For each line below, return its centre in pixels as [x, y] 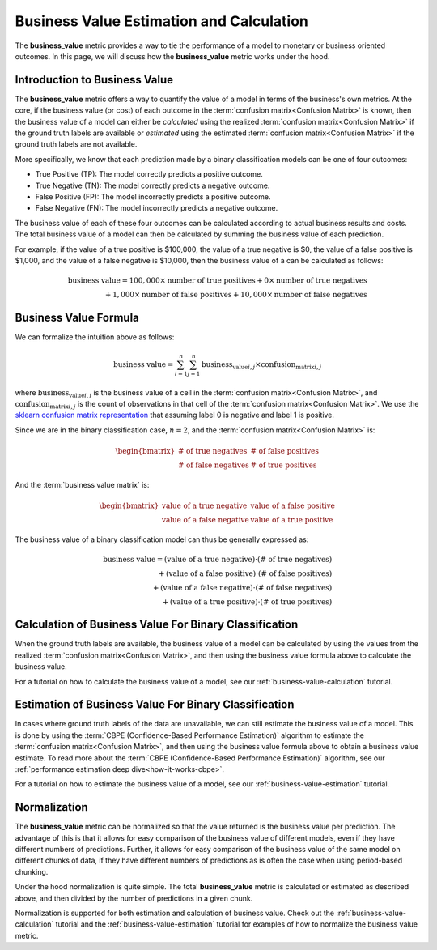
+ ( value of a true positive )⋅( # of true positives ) [247, 602]
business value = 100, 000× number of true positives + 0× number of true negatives [217, 281]
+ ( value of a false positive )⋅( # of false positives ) [245, 573]
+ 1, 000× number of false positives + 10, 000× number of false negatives [236, 295]
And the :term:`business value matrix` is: [82, 484]
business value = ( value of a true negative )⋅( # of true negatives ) [217, 559]
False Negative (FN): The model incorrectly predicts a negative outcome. [157, 208]
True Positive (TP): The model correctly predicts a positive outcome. [149, 174]
